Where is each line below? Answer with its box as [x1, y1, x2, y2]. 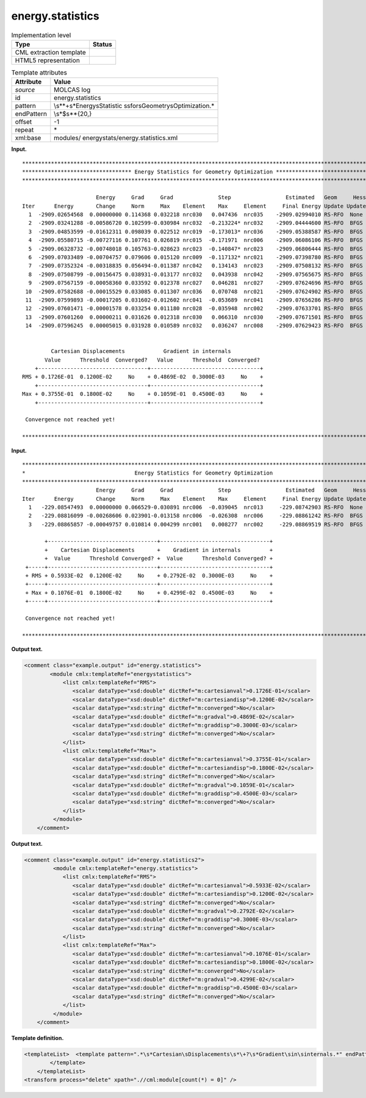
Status [92, 40, 112, 48]
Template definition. [11, 1034, 64, 1041]
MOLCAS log [54, 85, 91, 94]
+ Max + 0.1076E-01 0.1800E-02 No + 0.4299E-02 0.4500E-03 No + [25, 589, 273, 596]
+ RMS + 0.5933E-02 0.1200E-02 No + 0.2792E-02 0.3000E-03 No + [25, 572, 273, 580]
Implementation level [11, 31, 71, 39]
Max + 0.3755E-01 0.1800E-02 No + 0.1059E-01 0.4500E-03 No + [22, 391, 264, 398]
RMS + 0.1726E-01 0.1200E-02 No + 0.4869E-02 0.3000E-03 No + [22, 373, 264, 380]
